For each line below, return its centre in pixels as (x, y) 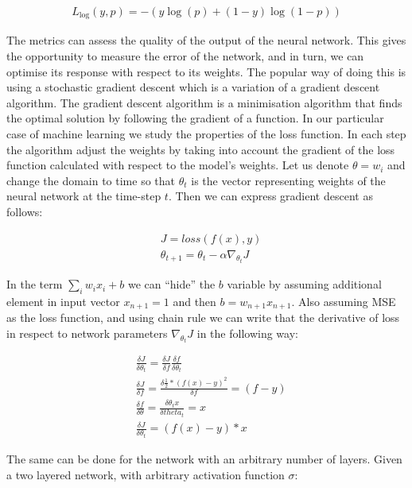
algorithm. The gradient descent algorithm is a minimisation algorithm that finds (204, 102)
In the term (35, 284)
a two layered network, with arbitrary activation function (146, 474)
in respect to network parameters (87, 333)
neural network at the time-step (84, 196)
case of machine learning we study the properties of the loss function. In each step (206, 134)
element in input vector (63, 301)
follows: (25, 212)
